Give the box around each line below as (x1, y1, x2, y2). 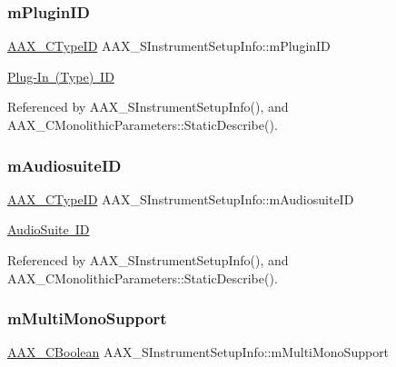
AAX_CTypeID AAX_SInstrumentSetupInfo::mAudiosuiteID (7, 189, 354, 208)
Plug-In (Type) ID (7, 66, 114, 85)
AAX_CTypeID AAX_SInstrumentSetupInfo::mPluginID (7, 36, 331, 55)
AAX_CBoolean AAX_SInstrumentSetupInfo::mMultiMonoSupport (7, 342, 390, 362)
